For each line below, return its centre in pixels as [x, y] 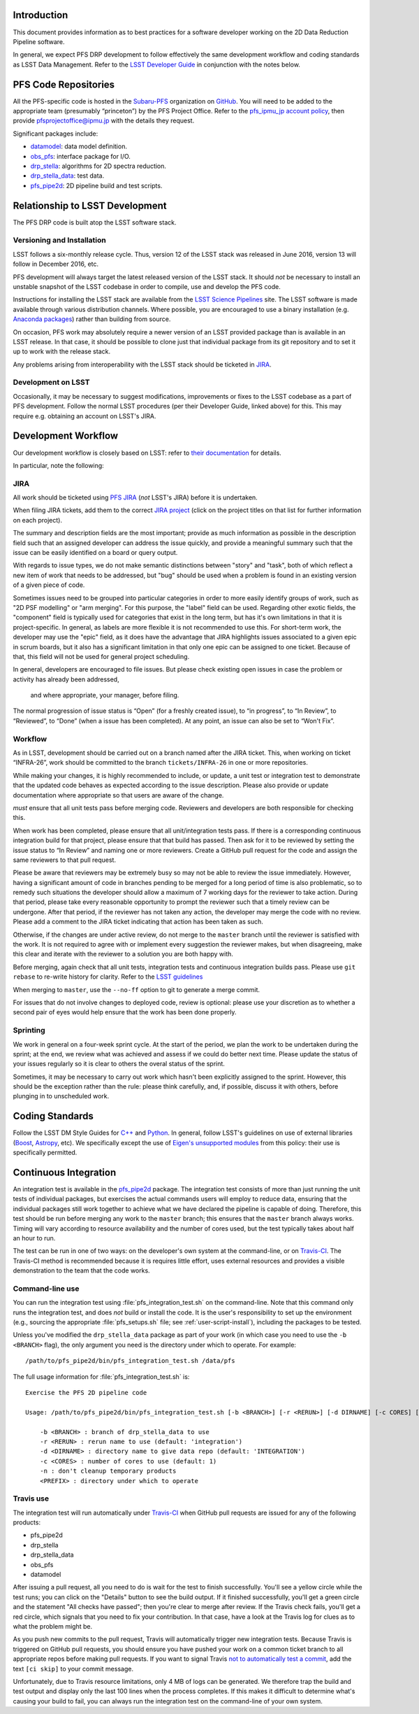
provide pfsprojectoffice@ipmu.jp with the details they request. [104, 121]
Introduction [41, 15]
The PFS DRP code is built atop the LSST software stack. [95, 222]
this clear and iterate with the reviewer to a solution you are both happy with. [123, 954]
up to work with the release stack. [62, 352]
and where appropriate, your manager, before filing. [105, 695]
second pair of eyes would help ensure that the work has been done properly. [125, 1012]
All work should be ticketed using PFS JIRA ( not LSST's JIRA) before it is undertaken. [135, 497]
